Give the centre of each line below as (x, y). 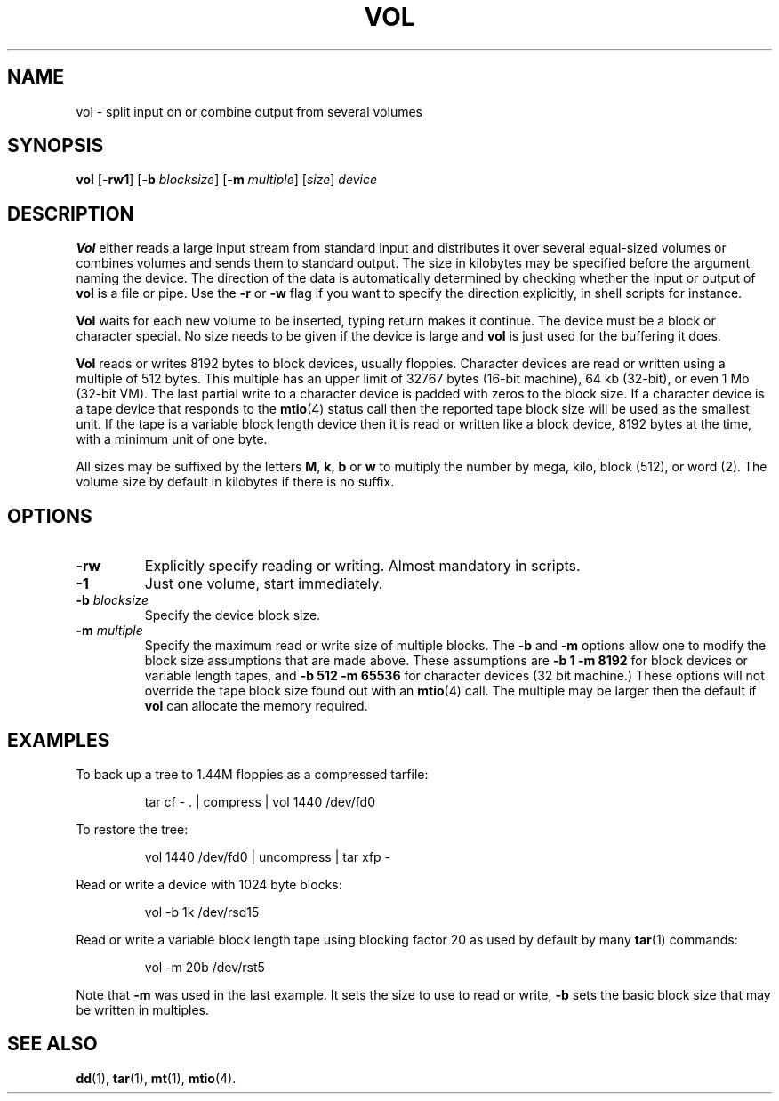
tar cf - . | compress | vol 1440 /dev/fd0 (260, 801)
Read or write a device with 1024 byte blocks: (209, 884)
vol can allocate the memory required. (256, 706)
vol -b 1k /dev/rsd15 (202, 912)
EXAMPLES (59, 740)
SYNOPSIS (56, 146)
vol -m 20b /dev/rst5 (205, 967)
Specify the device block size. (233, 615)
